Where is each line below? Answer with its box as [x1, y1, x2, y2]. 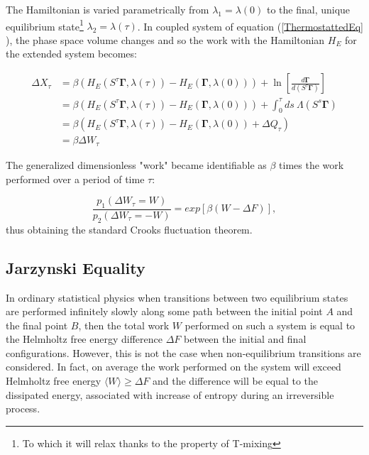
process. [6, 401, 40, 416]
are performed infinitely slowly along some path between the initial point [6, 304, 323, 319]
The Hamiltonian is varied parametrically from [6, 2, 209, 16]
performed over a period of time [6, 171, 145, 186]
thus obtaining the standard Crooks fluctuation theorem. [6, 221, 253, 236]
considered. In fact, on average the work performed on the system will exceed [6, 359, 341, 374]
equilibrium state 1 [6, 16, 84, 33]
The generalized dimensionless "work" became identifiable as [6, 157, 267, 172]
